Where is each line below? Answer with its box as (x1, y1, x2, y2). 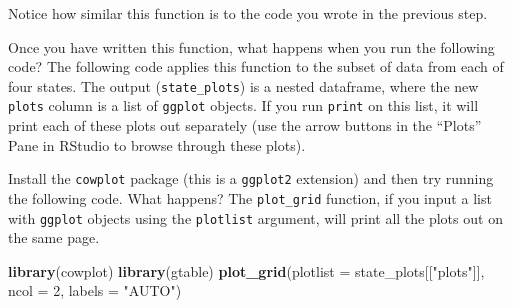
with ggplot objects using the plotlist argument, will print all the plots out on (8, 207, 503, 228)
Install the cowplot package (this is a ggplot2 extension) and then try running (8, 168, 494, 189)
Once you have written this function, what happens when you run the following (8, 36, 495, 57)
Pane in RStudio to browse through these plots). (8, 134, 306, 155)
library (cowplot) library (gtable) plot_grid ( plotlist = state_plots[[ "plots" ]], (8, 260, 485, 281)
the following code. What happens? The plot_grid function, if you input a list (8, 187, 492, 208)
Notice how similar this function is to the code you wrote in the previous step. (8, 3, 488, 23)
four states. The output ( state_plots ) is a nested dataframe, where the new (8, 75, 479, 96)
